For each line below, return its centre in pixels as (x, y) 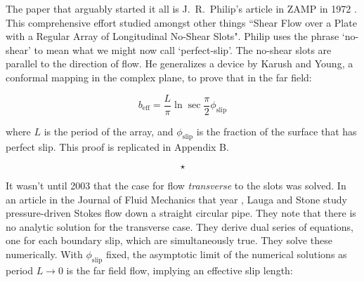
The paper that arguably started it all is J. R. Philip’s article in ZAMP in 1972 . (181, 8)
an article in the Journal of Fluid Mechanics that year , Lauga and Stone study (176, 199)
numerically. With (44, 254)
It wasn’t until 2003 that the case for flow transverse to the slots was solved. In (176, 186)
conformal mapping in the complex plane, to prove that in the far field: (159, 77)
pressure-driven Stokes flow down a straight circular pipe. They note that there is (181, 213)
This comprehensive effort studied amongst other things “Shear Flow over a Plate (181, 22)
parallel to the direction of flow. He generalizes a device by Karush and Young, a (180, 63)
